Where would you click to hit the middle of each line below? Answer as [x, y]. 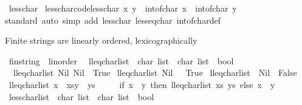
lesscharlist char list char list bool [81, 96]
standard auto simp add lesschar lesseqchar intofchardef [113, 20]
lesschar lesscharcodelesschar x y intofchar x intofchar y [123, 8]
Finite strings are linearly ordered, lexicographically [101, 40]
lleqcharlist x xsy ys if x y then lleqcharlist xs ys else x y [142, 84]
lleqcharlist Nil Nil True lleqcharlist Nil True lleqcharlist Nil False [155, 73]
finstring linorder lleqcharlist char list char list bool [121, 60]
